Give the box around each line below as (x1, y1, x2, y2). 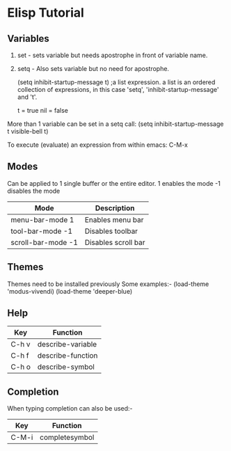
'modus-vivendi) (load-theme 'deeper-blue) (7, 287, 133, 295)
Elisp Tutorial (7, 5, 85, 21)
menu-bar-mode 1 (10, 214, 74, 224)
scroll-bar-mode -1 (10, 237, 79, 247)
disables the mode (7, 187, 61, 195)
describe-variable (37, 340, 97, 349)
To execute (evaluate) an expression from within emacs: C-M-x (7, 141, 188, 149)
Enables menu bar (84, 214, 144, 224)
